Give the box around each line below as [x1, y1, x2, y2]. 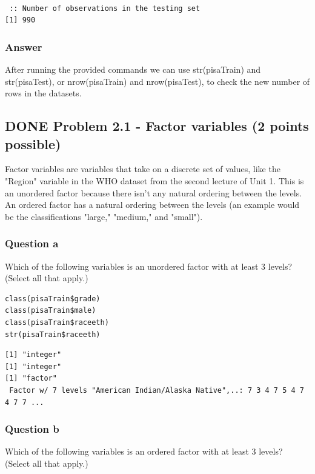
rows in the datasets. [5, 87, 82, 99]
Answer [5, 39, 42, 54]
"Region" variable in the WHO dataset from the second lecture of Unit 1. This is [5, 174, 304, 187]
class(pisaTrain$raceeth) [5, 318, 109, 327]
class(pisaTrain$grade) [5, 294, 101, 303]
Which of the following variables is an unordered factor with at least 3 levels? [5, 259, 293, 272]
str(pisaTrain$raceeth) [5, 330, 101, 339]
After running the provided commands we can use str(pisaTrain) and [5, 63, 261, 75]
